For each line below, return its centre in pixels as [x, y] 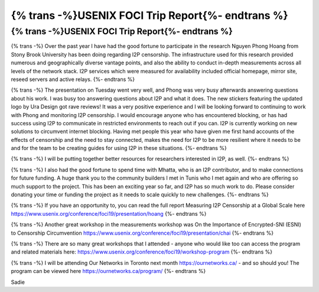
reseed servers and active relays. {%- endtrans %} [73, 79]
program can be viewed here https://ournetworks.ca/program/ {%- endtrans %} [108, 271]
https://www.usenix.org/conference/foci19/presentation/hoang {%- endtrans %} [109, 213]
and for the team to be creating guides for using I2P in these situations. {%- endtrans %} [119, 148]
